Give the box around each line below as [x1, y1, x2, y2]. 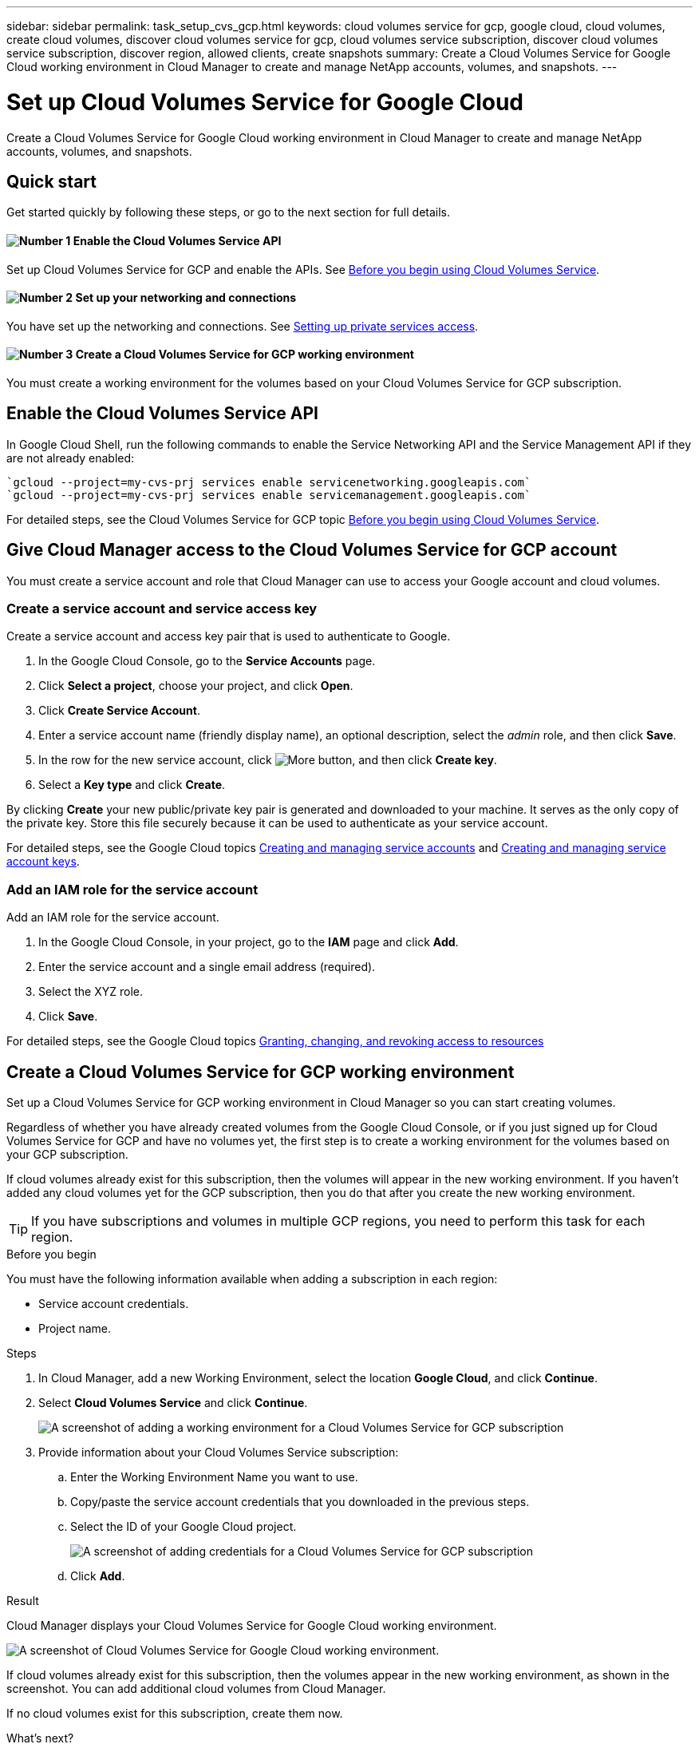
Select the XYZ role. [38, 985, 143, 999]
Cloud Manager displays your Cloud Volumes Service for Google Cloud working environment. [6, 1619, 497, 1633]
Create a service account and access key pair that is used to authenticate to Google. [6, 629, 451, 644]
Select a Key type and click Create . [38, 778, 226, 792]
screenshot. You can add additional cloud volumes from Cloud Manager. [6, 1682, 386, 1696]
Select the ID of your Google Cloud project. [70, 1520, 297, 1534]
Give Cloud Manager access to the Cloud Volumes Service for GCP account [6, 540, 618, 561]
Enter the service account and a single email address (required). [38, 960, 376, 974]
